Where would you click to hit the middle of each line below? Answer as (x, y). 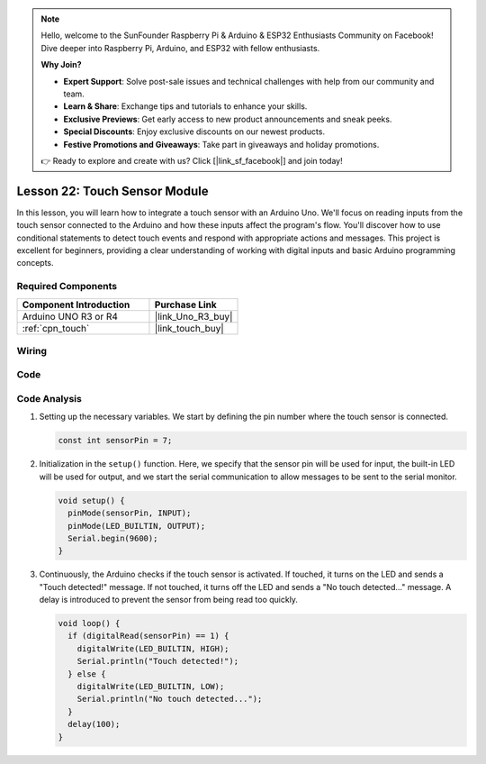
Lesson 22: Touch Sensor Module (112, 191)
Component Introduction (76, 305)
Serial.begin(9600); (113, 538)
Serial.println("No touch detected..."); (170, 699)
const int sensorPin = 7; (115, 441)
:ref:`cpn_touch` (56, 328)
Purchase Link (186, 305)
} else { (87, 674)
